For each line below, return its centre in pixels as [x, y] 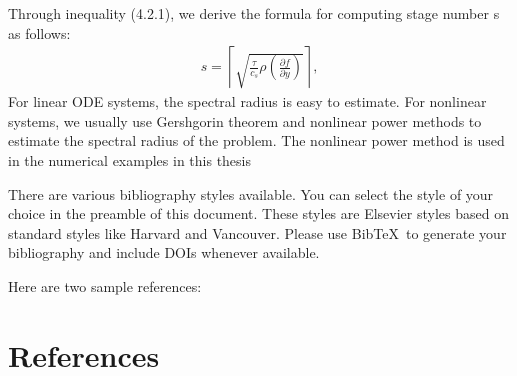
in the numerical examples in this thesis [129, 160]
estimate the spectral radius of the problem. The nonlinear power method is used [256, 140]
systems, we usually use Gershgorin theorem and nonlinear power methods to [245, 120]
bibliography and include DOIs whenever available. [164, 252]
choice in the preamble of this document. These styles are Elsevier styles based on [258, 213]
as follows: [39, 32]
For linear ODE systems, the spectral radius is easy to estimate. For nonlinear [247, 101]
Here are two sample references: [105, 285]
